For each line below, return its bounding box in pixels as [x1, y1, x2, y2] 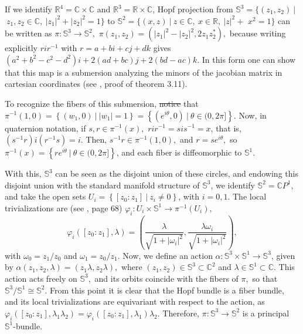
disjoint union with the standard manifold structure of [5, 178, 200, 191]
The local [232, 190, 267, 203]
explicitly [5, 42, 38, 54]
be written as [5, 27, 52, 39]
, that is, [210, 122, 241, 134]
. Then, [80, 133, 107, 146]
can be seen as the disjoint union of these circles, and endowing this [55, 167, 298, 180]
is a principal [242, 306, 290, 319]
